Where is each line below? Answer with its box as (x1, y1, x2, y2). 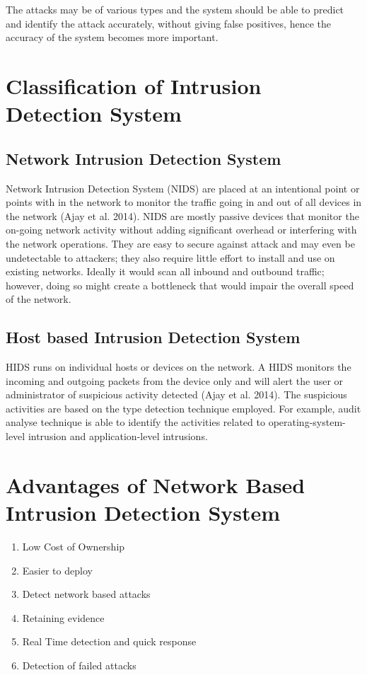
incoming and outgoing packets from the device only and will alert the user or (6, 373, 344, 388)
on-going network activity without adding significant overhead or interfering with (6, 222, 357, 237)
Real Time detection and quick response (22, 634, 197, 649)
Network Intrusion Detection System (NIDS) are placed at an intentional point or (6, 180, 360, 195)
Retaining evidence (22, 610, 105, 625)
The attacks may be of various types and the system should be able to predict (6, 2, 344, 16)
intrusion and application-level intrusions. (28, 429, 208, 444)
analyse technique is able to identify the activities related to (6, 415, 265, 429)
